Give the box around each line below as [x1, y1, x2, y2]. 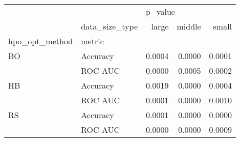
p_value [146, 6, 175, 17]
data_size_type [81, 20, 138, 32]
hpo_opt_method [8, 35, 73, 47]
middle [177, 20, 201, 32]
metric [81, 35, 104, 47]
